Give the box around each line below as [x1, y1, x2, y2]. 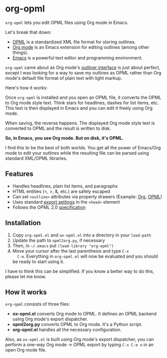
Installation [5, 219, 41, 227]
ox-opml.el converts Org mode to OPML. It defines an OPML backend [12, 311, 156, 317]
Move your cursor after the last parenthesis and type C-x [12, 248, 129, 254]
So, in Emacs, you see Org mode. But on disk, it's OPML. [5, 135, 124, 141]
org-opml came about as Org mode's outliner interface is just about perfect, [5, 64, 160, 70]
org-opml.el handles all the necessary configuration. [12, 327, 121, 333]
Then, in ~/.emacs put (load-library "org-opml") [12, 243, 114, 249]
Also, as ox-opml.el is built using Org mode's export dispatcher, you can [5, 337, 154, 343]
